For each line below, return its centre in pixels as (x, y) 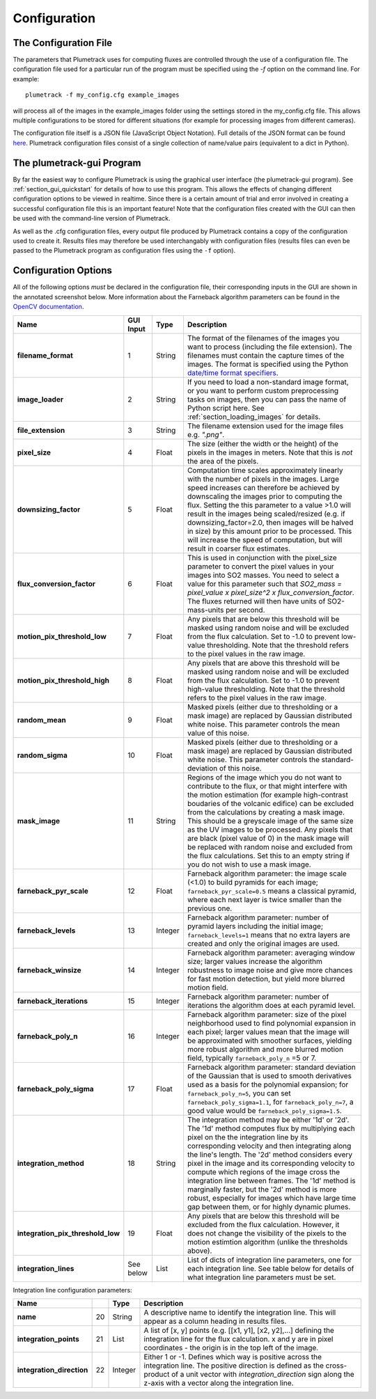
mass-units (205, 610)
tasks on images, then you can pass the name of (267, 399)
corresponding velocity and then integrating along (269, 1146)
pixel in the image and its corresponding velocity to (271, 1163)
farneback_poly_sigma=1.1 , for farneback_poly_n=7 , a (271, 1102)
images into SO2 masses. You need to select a (263, 575)
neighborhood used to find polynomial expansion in (272, 1023)
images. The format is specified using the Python (267, 364)
